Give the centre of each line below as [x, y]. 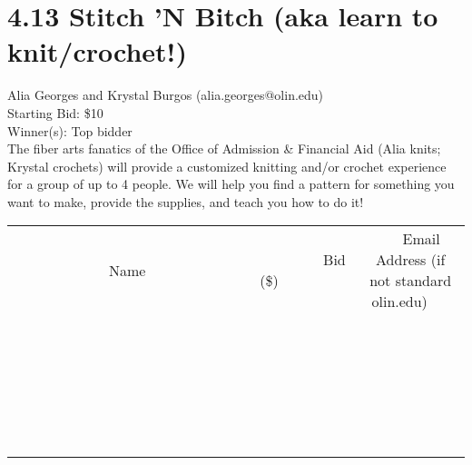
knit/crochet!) [97, 51]
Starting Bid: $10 [55, 112]
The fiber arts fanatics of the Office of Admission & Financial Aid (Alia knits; [224, 148]
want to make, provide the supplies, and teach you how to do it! [186, 201]
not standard [411, 281]
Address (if [411, 260]
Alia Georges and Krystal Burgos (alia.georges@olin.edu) [166, 95]
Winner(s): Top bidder [70, 130]
